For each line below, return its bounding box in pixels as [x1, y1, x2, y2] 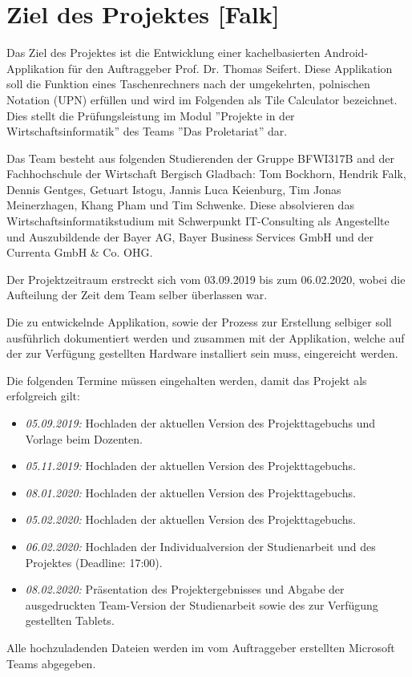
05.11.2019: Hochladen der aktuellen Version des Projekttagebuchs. [25, 457, 356, 474]
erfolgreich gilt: [6, 387, 80, 404]
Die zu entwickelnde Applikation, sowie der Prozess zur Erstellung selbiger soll [6, 314, 392, 330]
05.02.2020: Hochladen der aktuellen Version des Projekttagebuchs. [25, 511, 356, 528]
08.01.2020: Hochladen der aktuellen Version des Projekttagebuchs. [25, 484, 356, 501]
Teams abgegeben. [6, 655, 96, 671]
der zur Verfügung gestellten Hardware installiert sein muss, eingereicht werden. [6, 345, 398, 362]
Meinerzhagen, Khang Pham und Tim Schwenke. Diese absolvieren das [6, 197, 354, 213]
